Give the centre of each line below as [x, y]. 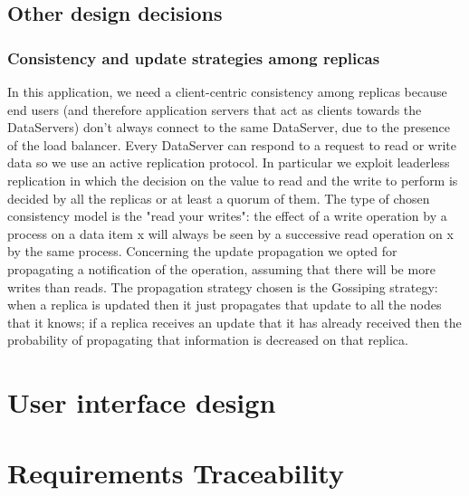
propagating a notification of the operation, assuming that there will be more [221, 268]
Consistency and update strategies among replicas [194, 57]
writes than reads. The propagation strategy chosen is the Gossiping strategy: [223, 286]
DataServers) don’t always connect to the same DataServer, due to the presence [229, 127]
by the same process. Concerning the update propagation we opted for [202, 251]
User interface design [142, 402]
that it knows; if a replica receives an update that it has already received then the [234, 322]
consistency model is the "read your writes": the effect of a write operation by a [227, 216]
